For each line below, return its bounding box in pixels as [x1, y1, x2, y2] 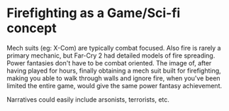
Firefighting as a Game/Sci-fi [6, 5, 181, 21]
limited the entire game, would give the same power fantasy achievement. [6, 81, 223, 90]
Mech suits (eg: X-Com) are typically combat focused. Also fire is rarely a [6, 43, 221, 52]
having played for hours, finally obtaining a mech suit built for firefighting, [6, 66, 221, 75]
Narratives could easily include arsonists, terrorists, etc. [6, 95, 169, 104]
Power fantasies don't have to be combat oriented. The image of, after [6, 58, 212, 67]
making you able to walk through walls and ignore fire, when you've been [6, 73, 220, 83]
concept [6, 20, 57, 36]
